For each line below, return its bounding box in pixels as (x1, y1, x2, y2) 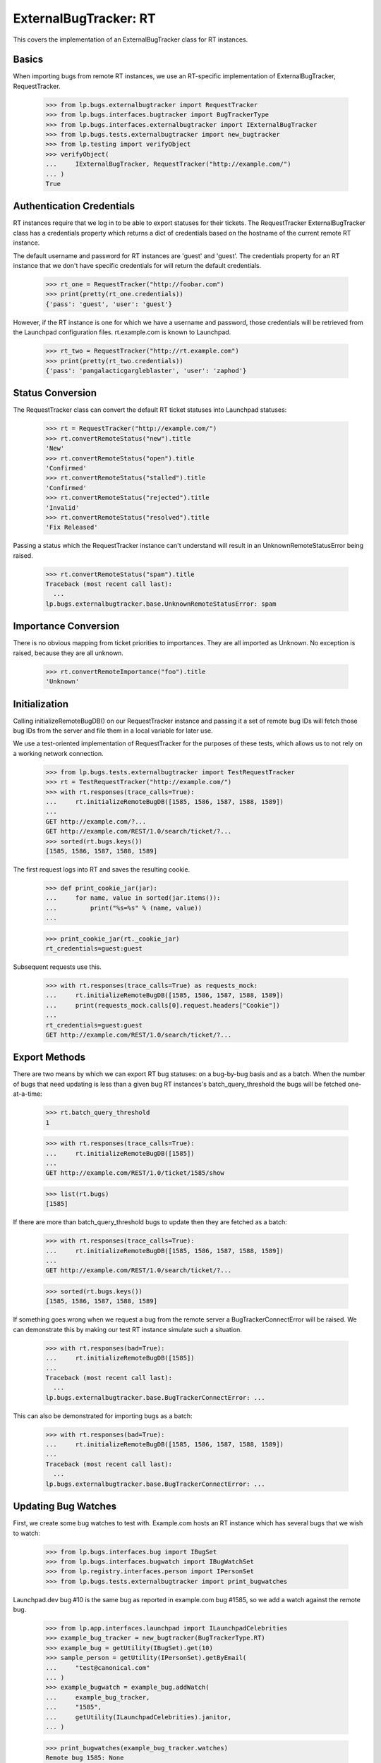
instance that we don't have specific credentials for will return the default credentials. (13, 262, 262, 270)
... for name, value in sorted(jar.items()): (45, 894, 221, 902)
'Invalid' (45, 504, 80, 511)
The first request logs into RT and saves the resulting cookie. (13, 865, 190, 874)
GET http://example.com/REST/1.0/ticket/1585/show (45, 1169, 225, 1177)
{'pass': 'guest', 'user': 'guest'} (45, 300, 173, 308)
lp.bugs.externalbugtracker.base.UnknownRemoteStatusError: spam (45, 599, 277, 608)
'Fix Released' (45, 523, 98, 532)
